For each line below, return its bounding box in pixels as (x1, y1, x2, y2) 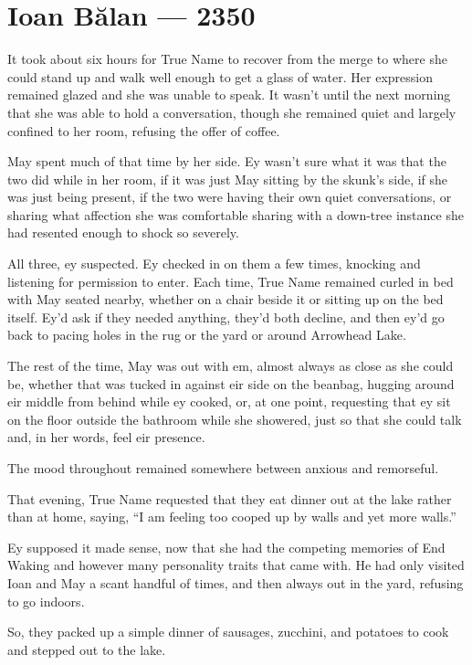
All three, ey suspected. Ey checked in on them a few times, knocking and (7, 254, 421, 273)
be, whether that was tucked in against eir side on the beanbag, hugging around (7, 374, 455, 393)
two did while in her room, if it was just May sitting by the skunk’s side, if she (7, 169, 448, 188)
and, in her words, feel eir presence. (7, 427, 205, 447)
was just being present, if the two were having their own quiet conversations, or (7, 187, 452, 206)
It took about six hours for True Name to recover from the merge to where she (7, 49, 447, 69)
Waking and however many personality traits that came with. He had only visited (7, 555, 465, 575)
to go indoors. (7, 591, 85, 610)
